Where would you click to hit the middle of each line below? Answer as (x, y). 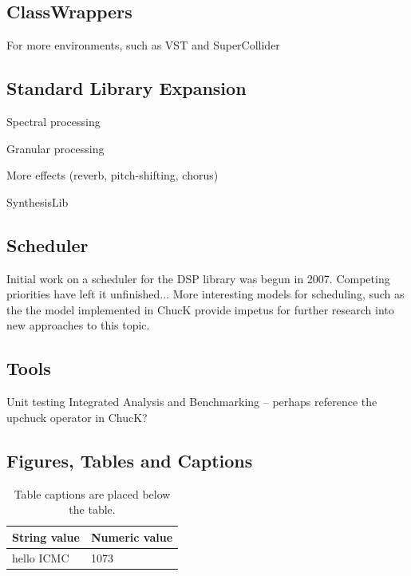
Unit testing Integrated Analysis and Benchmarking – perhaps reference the (192, 402)
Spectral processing (53, 121)
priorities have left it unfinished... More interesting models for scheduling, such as (205, 294)
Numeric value (132, 537)
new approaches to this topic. (78, 325)
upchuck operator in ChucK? (77, 417)
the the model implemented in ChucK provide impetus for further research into (200, 309)
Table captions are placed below (92, 493)
